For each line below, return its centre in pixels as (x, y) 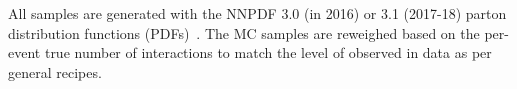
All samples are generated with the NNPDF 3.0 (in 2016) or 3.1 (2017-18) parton (257, 13)
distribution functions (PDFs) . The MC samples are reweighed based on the (244, 32)
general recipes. (55, 71)
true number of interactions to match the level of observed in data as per (268, 52)
